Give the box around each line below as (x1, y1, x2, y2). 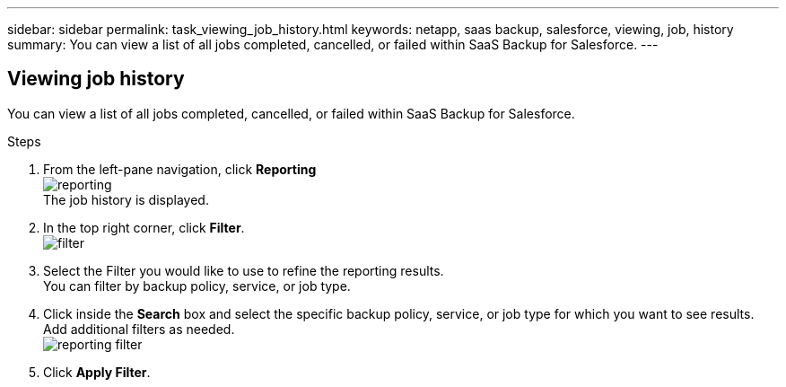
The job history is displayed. (43, 191, 209, 207)
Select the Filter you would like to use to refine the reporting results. (43, 262, 444, 278)
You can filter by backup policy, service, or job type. (43, 277, 351, 294)
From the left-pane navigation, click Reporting (43, 161, 317, 177)
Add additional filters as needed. (43, 321, 235, 337)
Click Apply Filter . (43, 364, 151, 380)
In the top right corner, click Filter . (43, 219, 245, 235)
